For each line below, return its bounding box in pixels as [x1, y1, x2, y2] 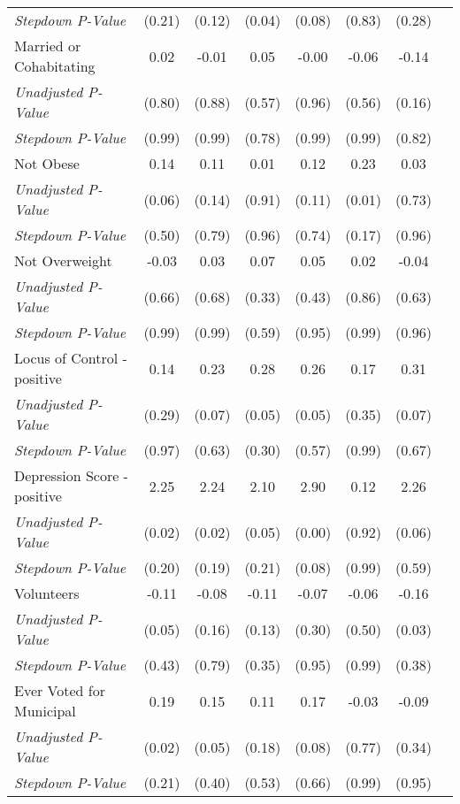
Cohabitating [14, 56, 96, 76]
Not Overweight [14, 250, 112, 271]
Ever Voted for [14, 680, 105, 701]
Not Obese [14, 153, 80, 173]
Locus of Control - [14, 348, 127, 368]
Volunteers [14, 583, 80, 603]
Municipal [14, 701, 76, 721]
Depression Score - [14, 465, 128, 486]
